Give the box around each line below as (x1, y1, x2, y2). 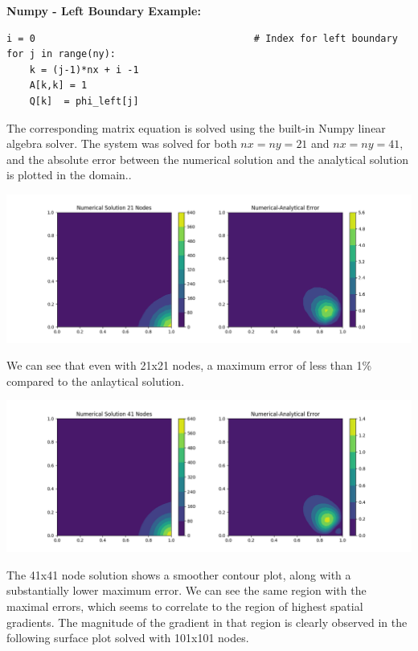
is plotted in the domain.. (6, 166, 132, 183)
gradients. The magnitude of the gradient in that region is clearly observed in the (6, 613, 408, 630)
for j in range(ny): (6, 48, 117, 60)
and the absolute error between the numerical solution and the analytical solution (6, 150, 409, 167)
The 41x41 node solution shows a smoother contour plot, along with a (6, 566, 351, 583)
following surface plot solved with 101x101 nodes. (6, 629, 249, 646)
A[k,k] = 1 (29, 80, 88, 92)
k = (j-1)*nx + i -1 (29, 63, 139, 76)
